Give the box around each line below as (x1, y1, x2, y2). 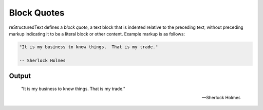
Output (9, 72, 31, 80)
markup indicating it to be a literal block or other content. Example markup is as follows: (9, 31, 185, 37)
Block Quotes (9, 7, 65, 18)
